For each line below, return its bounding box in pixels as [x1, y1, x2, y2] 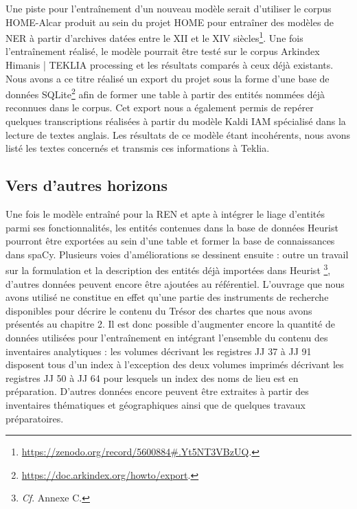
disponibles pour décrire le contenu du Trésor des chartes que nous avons [5, 303, 312, 317]
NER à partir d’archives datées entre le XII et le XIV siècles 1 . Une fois [5, 29, 303, 45]
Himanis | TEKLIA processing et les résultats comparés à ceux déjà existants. [5, 58, 334, 72]
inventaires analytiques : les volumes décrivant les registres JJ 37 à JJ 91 [5, 343, 312, 358]
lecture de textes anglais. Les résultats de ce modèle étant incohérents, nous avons [5, 127, 351, 142]
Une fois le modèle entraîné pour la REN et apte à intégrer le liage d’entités [5, 207, 325, 221]
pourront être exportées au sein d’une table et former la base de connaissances [5, 234, 335, 248]
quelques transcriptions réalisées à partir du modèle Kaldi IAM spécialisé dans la [5, 114, 346, 128]
